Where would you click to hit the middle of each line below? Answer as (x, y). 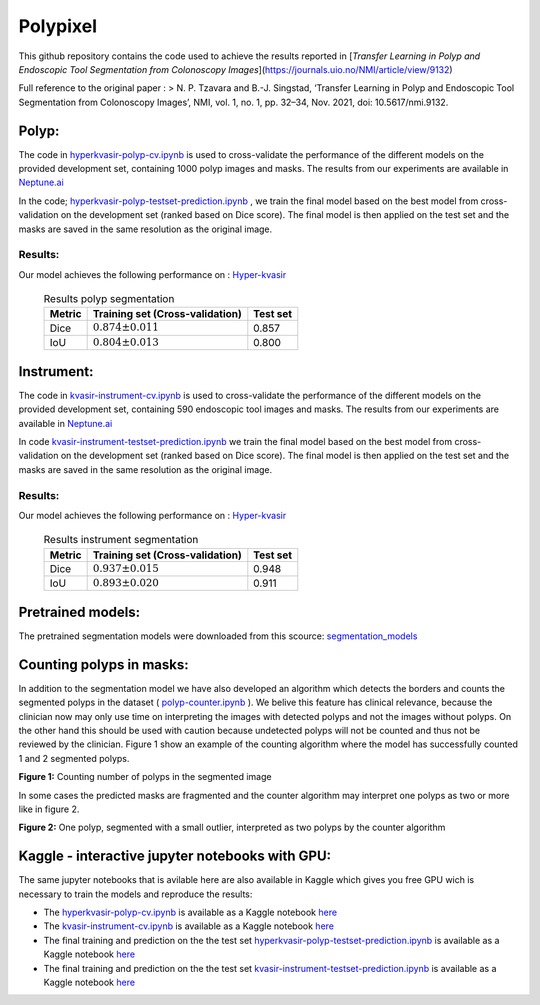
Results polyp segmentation (109, 299)
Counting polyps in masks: (103, 664)
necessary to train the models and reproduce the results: (135, 894)
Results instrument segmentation (121, 540)
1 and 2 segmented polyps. (74, 758)
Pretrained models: (79, 611)
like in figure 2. (49, 809)
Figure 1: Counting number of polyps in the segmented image (145, 777)
